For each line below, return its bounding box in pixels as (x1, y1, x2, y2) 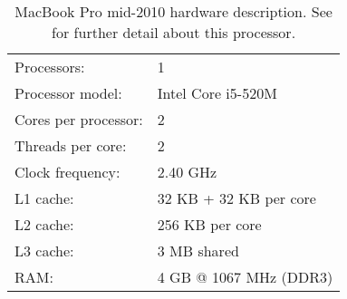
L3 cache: (14, 240, 74, 261)
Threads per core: (14, 135, 127, 156)
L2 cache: (14, 214, 74, 235)
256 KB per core (157, 214, 262, 235)
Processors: (14, 56, 85, 77)
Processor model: (14, 82, 122, 103)
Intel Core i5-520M (157, 82, 277, 103)
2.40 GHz (157, 161, 217, 182)
